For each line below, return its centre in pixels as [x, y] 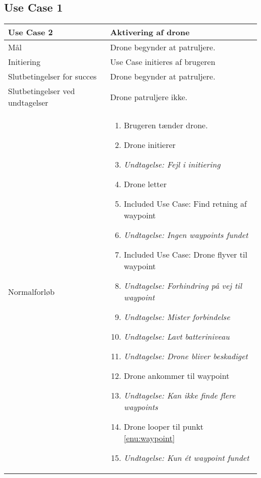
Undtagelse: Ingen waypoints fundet [186, 235]
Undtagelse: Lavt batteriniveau [177, 337]
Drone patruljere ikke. [149, 97]
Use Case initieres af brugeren [163, 62]
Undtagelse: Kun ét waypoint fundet [186, 458]
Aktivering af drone [150, 32]
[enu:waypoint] [149, 438]
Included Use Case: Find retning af [185, 204]
